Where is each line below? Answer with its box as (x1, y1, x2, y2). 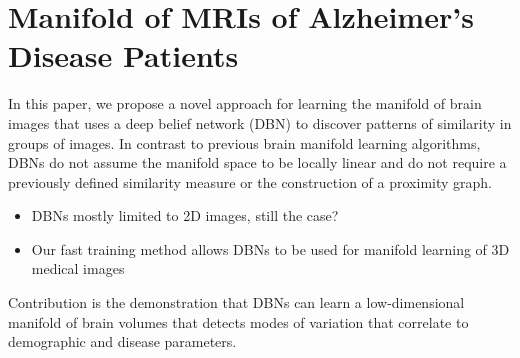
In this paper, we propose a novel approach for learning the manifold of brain (8, 93, 482, 114)
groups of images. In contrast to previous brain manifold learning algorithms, (8, 132, 481, 153)
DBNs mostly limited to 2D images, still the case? (31, 205, 339, 226)
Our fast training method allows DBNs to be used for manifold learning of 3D (31, 238, 510, 259)
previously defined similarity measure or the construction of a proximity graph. (8, 171, 493, 192)
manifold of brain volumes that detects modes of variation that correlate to (8, 311, 469, 332)
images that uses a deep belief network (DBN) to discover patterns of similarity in (8, 112, 512, 133)
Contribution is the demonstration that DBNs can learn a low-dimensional (8, 292, 465, 313)
